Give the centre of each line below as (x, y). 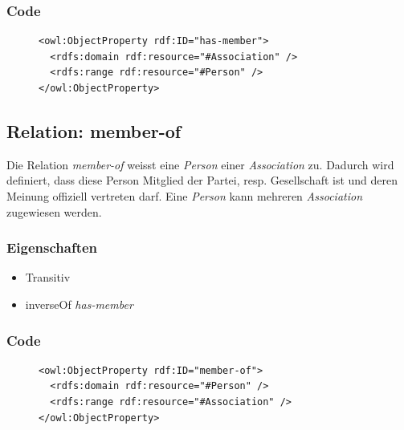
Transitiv (48, 277)
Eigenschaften (52, 247)
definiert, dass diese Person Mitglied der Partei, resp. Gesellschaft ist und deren (202, 180)
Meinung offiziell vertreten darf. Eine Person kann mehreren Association (185, 195)
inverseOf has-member (79, 304)
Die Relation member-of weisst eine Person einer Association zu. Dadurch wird (200, 164)
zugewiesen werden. (54, 211)
